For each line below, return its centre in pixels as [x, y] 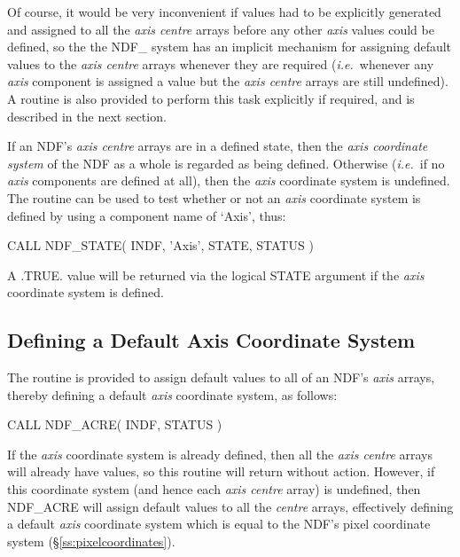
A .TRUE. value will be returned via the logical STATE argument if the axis [216, 275]
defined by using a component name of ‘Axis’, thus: [147, 215]
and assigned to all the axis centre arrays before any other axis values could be [221, 29]
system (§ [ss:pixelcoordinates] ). [91, 541]
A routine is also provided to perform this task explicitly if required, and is [211, 98]
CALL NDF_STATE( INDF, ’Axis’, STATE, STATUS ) [160, 245]
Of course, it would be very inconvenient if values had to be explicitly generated [224, 12]
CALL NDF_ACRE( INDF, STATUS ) [115, 424]
